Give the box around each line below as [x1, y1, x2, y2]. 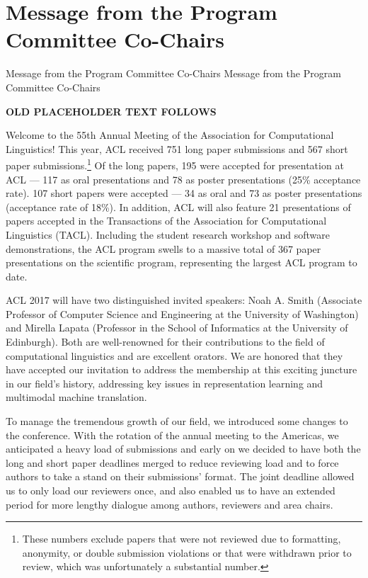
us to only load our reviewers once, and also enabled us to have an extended [6, 483, 335, 497]
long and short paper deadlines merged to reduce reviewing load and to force [6, 455, 339, 470]
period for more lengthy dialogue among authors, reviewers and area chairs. [6, 497, 333, 511]
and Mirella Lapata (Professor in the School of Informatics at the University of [6, 320, 348, 335]
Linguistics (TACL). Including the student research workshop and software [6, 227, 330, 242]
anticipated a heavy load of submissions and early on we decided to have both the [6, 441, 361, 456]
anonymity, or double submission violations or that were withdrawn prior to [22, 545, 352, 560]
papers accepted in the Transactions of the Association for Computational [6, 213, 327, 228]
